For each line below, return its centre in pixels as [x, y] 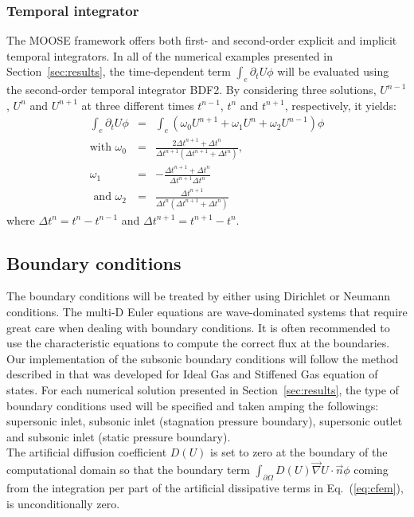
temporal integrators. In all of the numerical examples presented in [170, 55]
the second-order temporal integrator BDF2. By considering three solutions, [191, 90]
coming [371, 470]
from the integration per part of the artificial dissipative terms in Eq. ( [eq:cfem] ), [205, 487]
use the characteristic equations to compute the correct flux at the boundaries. [198, 343]
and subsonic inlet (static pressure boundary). [119, 436]
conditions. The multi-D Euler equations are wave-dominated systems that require [207, 312]
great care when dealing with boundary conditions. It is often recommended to [198, 327]
